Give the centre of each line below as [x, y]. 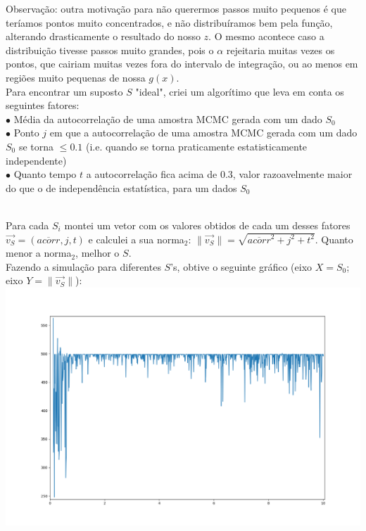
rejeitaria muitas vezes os [280, 50]
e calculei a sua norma [136, 239]
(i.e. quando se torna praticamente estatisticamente [196, 146]
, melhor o [97, 253]
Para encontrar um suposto [64, 91]
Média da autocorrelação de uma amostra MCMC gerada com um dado [168, 119]
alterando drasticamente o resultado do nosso [103, 36]
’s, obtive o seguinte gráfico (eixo [241, 266]
